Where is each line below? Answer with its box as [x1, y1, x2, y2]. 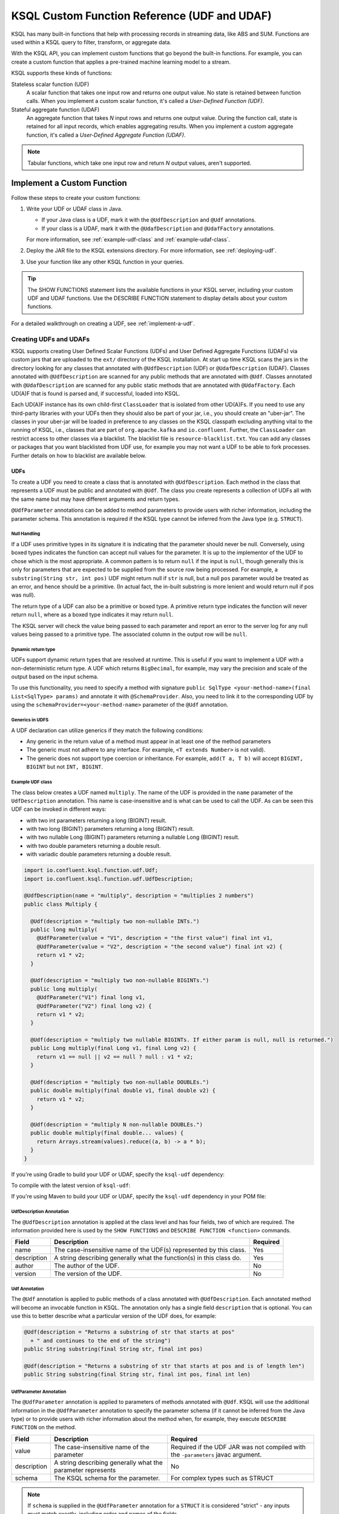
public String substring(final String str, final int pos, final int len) [24, 1371, 251, 1378]
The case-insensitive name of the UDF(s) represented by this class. [53, 1246, 246, 1254]
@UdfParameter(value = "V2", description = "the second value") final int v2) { [36, 943, 283, 950]
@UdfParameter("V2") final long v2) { [36, 1002, 152, 1010]
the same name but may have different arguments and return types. [11, 495, 180, 503]
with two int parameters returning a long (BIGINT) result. [26, 816, 166, 824]
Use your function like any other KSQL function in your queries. [26, 258, 184, 265]
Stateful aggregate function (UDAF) [11, 106, 100, 113]
